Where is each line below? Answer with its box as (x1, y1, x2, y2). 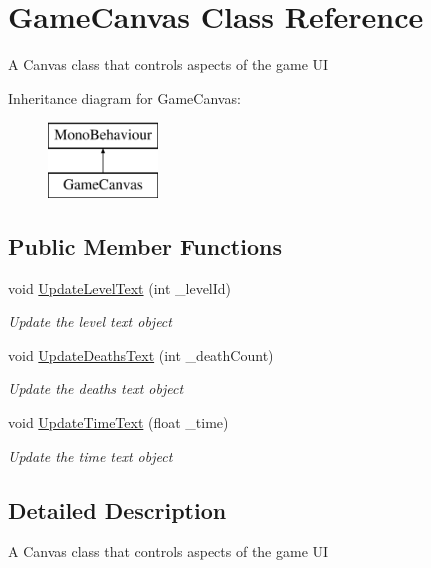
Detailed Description (8, 494, 227, 525)
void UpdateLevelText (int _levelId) (8, 277, 232, 298)
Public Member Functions (8, 230, 282, 261)
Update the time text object (8, 445, 173, 466)
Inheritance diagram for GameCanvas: (8, 87, 241, 108)
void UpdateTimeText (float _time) (8, 412, 229, 433)
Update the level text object (8, 311, 172, 332)
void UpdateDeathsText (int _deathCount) (8, 344, 274, 365)
